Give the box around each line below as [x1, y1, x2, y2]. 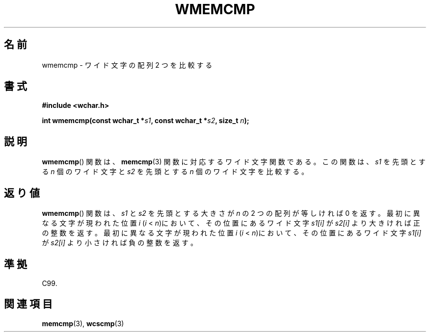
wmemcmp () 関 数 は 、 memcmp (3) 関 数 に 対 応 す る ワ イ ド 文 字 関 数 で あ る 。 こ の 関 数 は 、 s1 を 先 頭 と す [42, 157, 426, 166]
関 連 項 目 [4, 298, 53, 310]
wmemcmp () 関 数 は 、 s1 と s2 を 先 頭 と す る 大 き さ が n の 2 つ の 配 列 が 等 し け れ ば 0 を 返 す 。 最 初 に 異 [42, 209, 420, 218]
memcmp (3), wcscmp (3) [42, 319, 124, 328]
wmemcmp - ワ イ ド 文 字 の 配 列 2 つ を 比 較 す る [42, 60, 213, 69]
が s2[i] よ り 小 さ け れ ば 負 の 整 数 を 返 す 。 [42, 238, 197, 247]
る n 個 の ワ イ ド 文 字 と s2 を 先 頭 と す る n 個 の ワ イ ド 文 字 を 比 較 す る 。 [42, 167, 308, 176]
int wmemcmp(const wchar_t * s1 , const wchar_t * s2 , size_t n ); [42, 116, 249, 125]
